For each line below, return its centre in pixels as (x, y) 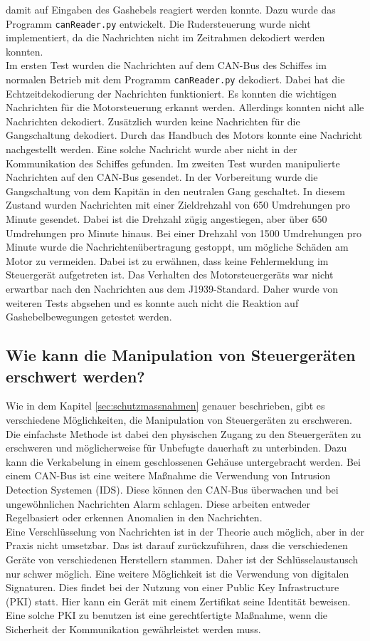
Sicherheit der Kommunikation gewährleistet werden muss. (133, 629)
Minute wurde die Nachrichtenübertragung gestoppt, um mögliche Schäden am (177, 247)
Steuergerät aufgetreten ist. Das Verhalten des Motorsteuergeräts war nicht (170, 275)
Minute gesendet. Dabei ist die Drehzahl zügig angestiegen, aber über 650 (166, 219)
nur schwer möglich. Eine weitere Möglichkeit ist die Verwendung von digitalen (178, 573)
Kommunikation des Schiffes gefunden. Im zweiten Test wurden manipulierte (173, 163)
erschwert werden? (75, 376)
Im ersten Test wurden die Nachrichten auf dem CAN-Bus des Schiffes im (166, 65)
